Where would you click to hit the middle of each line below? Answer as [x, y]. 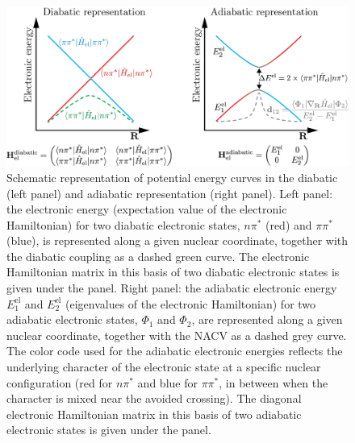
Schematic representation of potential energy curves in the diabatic [172, 177]
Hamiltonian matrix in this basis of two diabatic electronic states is [173, 272]
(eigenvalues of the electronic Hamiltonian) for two [190, 303]
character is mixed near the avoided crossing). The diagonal [154, 398]
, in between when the [274, 382]
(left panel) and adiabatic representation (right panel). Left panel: [170, 193]
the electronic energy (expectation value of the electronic [147, 209]
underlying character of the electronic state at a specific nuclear [164, 367]
